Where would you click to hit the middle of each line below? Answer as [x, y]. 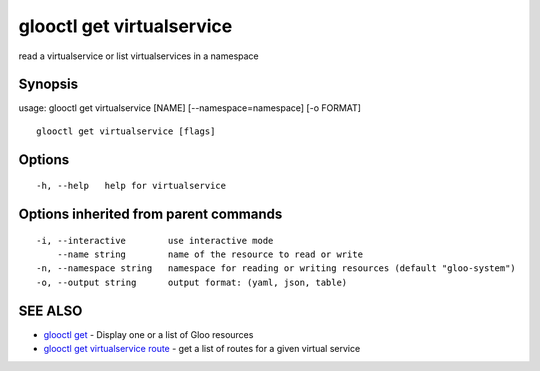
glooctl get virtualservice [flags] [126, 131]
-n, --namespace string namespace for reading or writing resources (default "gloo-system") [276, 268]
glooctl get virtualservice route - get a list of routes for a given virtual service [202, 349]
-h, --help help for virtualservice [131, 186]
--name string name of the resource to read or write [210, 254]
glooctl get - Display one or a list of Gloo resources [148, 334]
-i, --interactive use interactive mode [155, 240]
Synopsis [48, 84]
